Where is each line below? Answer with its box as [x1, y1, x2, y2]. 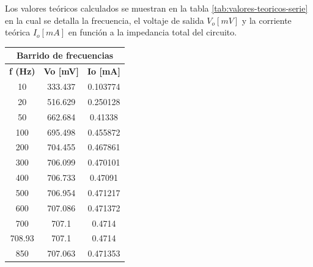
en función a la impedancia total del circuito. [68, 26, 237, 38]
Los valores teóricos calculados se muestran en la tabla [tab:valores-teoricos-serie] [5, 2, 308, 14]
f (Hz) [9, 65, 35, 78]
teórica [5, 26, 31, 38]
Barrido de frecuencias [16, 49, 114, 62]
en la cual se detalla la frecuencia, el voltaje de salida [5, 13, 204, 26]
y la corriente [241, 13, 292, 26]
